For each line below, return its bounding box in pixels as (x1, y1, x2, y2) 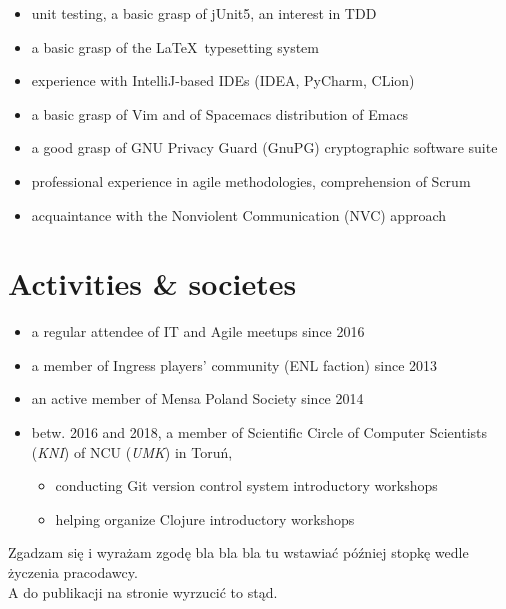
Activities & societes (8, 263, 297, 304)
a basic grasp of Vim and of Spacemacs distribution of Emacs (31, 103, 409, 124)
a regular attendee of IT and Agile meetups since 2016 (31, 321, 365, 342)
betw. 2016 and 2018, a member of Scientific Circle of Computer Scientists (31, 422, 488, 443)
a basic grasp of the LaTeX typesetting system (31, 36, 319, 57)
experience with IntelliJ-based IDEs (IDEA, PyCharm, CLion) (31, 70, 415, 91)
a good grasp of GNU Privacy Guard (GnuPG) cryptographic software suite (31, 137, 498, 158)
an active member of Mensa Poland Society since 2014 (31, 388, 364, 409)
